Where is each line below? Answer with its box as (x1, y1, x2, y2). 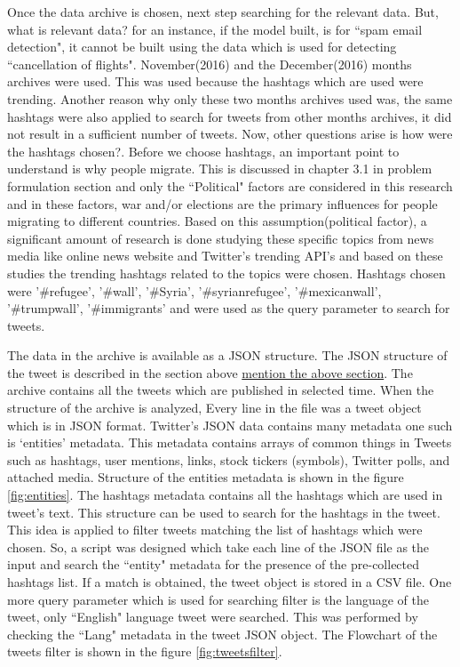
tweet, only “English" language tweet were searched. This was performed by (7, 607, 418, 626)
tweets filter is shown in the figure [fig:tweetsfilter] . (7, 642, 282, 661)
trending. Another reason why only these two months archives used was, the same (7, 89, 453, 108)
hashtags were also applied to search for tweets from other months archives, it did (7, 107, 452, 125)
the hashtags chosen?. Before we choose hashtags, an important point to (7, 141, 400, 160)
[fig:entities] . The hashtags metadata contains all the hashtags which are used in (7, 486, 443, 504)
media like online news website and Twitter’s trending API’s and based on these (7, 246, 443, 265)
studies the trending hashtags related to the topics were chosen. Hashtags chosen (7, 263, 446, 282)
